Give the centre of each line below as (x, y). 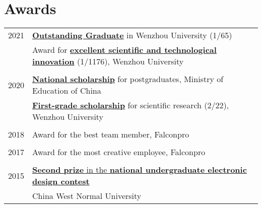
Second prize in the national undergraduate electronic (140, 170)
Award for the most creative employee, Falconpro (119, 152)
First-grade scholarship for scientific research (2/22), (131, 105)
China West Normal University (87, 196)
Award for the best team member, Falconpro (111, 134)
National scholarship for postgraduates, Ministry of (128, 79)
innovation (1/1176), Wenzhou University (108, 61)
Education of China (67, 91)
